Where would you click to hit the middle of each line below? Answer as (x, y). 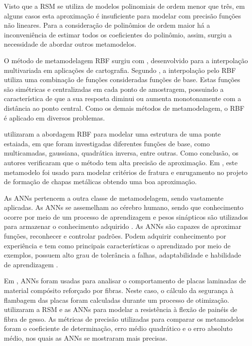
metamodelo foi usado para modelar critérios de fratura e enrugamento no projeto (126, 172)
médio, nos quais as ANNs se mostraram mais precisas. (86, 338)
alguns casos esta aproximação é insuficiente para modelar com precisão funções (123, 15)
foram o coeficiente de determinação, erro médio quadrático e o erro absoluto (118, 328)
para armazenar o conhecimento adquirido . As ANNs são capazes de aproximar (123, 226)
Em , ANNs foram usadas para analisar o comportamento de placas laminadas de (125, 281)
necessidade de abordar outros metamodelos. (70, 44)
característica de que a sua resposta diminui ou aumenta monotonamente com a (123, 98)
